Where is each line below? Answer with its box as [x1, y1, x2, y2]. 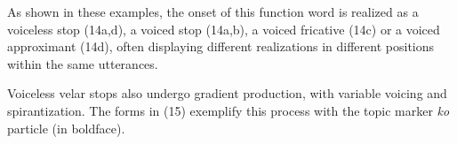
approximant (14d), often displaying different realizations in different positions [7, 37, 435, 56]
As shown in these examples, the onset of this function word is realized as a [7, 3, 419, 20]
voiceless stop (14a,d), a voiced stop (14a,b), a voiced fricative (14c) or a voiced [7, 19, 440, 38]
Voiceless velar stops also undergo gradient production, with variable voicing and [7, 84, 447, 102]
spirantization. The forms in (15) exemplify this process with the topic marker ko [7, 101, 450, 119]
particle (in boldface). [7, 118, 125, 137]
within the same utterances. [7, 54, 158, 72]
